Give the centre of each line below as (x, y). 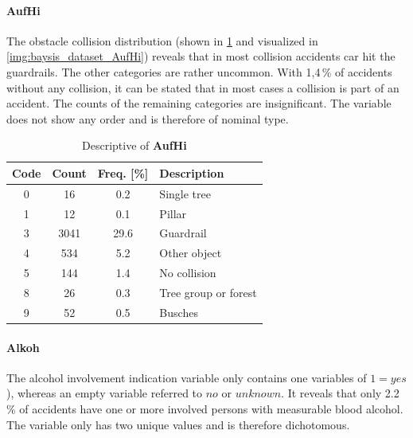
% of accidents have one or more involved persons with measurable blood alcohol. (205, 408)
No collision (188, 273)
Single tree (185, 193)
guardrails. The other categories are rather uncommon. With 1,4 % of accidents (199, 71)
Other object (191, 253)
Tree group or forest (208, 293)
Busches (179, 312)
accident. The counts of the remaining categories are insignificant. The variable (199, 103)
